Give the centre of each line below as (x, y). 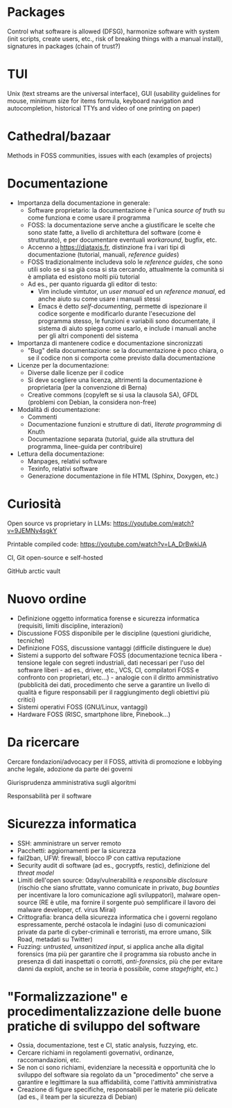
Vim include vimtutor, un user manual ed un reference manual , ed (132, 291)
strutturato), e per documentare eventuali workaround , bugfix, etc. (122, 240)
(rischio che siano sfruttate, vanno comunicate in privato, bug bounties (118, 887)
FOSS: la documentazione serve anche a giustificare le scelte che (122, 225)
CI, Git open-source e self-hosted (55, 557)
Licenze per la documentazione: (63, 365)
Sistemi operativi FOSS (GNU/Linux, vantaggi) (82, 706)
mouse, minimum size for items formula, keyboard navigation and (100, 101)
